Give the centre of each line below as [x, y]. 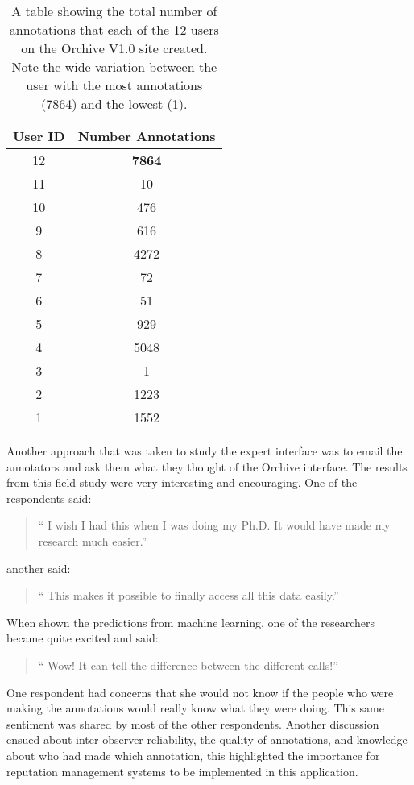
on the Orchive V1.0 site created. [114, 48]
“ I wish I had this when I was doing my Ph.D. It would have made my [214, 525]
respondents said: [49, 498]
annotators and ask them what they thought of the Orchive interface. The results [207, 466]
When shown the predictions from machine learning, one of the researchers [191, 622]
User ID [39, 136]
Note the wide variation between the [114, 66]
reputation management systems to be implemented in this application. [182, 771]
